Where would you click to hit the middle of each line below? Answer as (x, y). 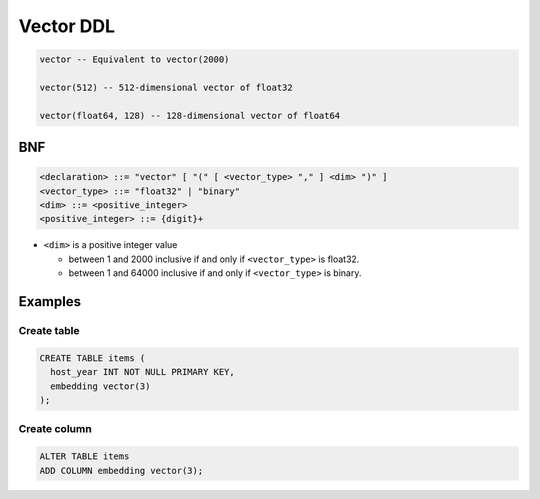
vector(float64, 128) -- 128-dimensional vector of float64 (190, 115)
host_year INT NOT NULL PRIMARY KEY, (142, 372)
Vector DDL (66, 26)
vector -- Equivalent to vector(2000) (134, 59)
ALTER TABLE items (84, 456)
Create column (55, 429)
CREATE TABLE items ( (92, 358)
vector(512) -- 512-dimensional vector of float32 (166, 87)
